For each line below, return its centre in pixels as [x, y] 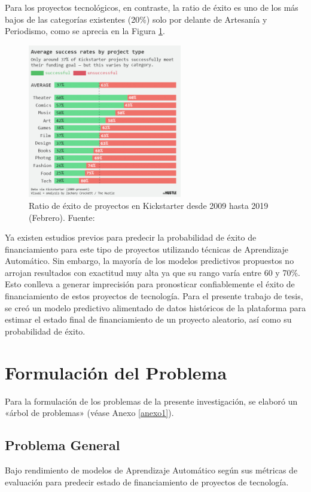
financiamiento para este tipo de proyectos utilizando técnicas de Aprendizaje [147, 249]
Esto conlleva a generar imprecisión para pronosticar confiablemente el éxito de [150, 284]
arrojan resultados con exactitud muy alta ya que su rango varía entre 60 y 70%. [153, 272]
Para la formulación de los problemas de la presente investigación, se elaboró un [151, 401]
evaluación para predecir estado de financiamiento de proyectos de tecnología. [147, 482]
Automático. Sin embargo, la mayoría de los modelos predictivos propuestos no [150, 261]
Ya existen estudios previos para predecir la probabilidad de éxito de [131, 237]
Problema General [62, 445]
